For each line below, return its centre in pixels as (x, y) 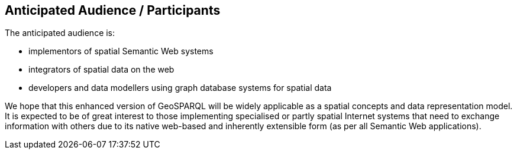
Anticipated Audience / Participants (113, 10)
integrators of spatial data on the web (101, 70)
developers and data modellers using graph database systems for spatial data (180, 88)
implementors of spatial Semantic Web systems (121, 51)
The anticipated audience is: (60, 33)
